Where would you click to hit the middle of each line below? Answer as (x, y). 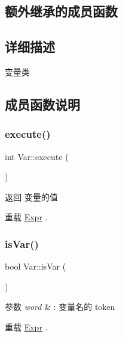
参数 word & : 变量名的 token (60, 307)
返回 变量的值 (31, 196)
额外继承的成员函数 (61, 11)
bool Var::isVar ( (36, 266)
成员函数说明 (42, 104)
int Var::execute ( (37, 156)
